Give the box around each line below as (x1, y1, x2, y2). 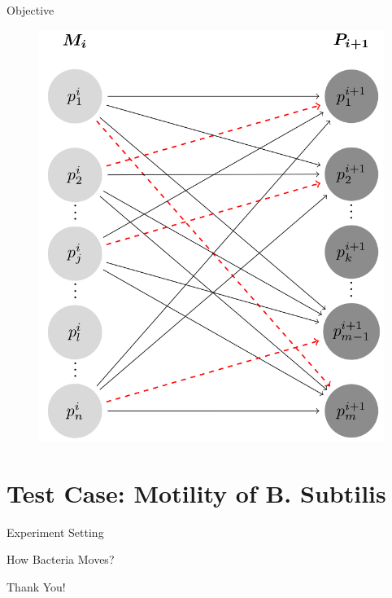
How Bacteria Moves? (7, 551, 115, 568)
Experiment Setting (7, 523, 104, 540)
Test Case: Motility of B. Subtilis (7, 476, 386, 509)
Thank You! (7, 578, 66, 596)
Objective (7, 2, 54, 18)
